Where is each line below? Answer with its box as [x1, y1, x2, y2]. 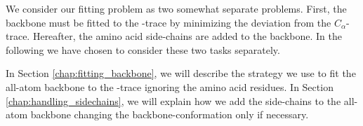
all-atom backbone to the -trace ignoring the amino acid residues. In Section [6, 79, 334, 94]
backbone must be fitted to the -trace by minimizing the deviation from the [6, 15, 331, 29]
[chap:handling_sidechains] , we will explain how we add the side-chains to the [6, 93, 341, 108]
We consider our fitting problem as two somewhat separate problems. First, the [6, 1, 347, 15]
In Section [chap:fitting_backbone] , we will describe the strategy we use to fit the [6, 66, 356, 80]
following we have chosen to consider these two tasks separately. [6, 42, 280, 57]
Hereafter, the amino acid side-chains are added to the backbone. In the [32, 29, 343, 43]
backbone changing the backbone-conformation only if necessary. [30, 107, 309, 122]
